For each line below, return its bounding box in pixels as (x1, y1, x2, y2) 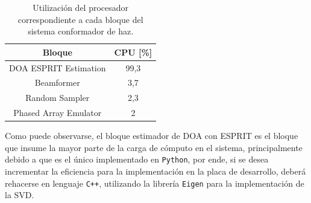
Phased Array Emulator (13, 106, 102, 119)
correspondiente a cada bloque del (17, 13, 143, 25)
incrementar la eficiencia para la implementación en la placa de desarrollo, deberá (5, 165, 306, 178)
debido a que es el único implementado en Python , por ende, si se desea (5, 153, 269, 166)
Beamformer (34, 76, 80, 89)
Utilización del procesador (33, 1, 129, 13)
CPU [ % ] (114, 45, 152, 58)
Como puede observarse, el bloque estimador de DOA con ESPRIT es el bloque (5, 129, 298, 142)
